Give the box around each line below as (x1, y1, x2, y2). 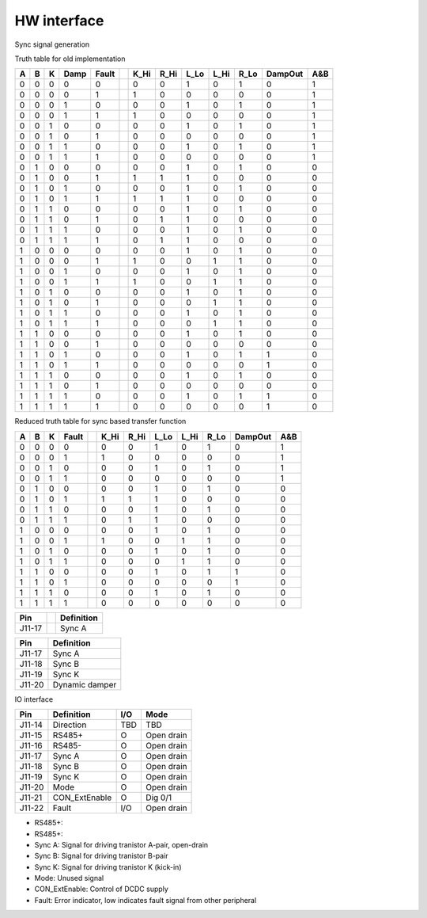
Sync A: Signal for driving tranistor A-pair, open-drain (34, 840, 209, 849)
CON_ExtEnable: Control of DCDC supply (34, 884, 169, 894)
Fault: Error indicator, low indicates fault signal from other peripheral (34, 895, 257, 905)
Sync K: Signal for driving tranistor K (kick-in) (34, 862, 182, 871)
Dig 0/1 (145, 792, 172, 803)
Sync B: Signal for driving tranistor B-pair (34, 851, 169, 861)
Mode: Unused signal (34, 874, 104, 883)
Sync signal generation (14, 40, 90, 49)
